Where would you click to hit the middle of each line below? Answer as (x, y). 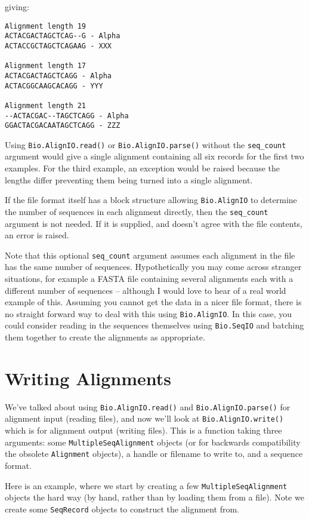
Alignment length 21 (46, 105)
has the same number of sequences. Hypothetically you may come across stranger (153, 267)
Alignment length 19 (46, 26)
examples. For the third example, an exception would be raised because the (142, 168)
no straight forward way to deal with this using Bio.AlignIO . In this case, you (148, 313)
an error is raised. (37, 235)
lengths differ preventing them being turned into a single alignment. (129, 179)
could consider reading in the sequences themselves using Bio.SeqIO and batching (154, 325)
